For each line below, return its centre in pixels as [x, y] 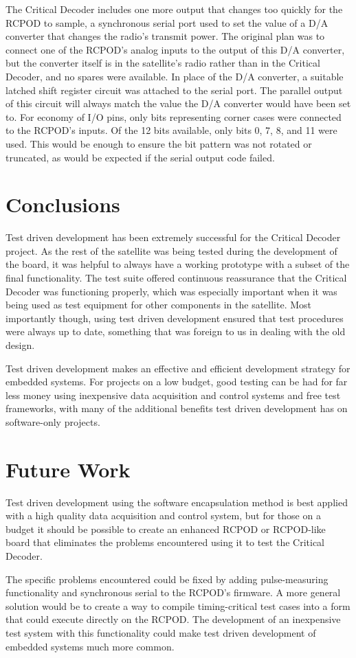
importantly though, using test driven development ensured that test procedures [175, 318]
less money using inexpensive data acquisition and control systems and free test [173, 395]
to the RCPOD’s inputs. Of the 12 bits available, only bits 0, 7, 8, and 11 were [171, 130]
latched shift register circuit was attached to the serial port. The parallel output [174, 90]
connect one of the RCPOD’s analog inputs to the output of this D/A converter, [175, 49]
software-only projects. [53, 421]
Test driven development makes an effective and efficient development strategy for [178, 368]
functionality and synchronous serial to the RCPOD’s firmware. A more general [173, 592]
